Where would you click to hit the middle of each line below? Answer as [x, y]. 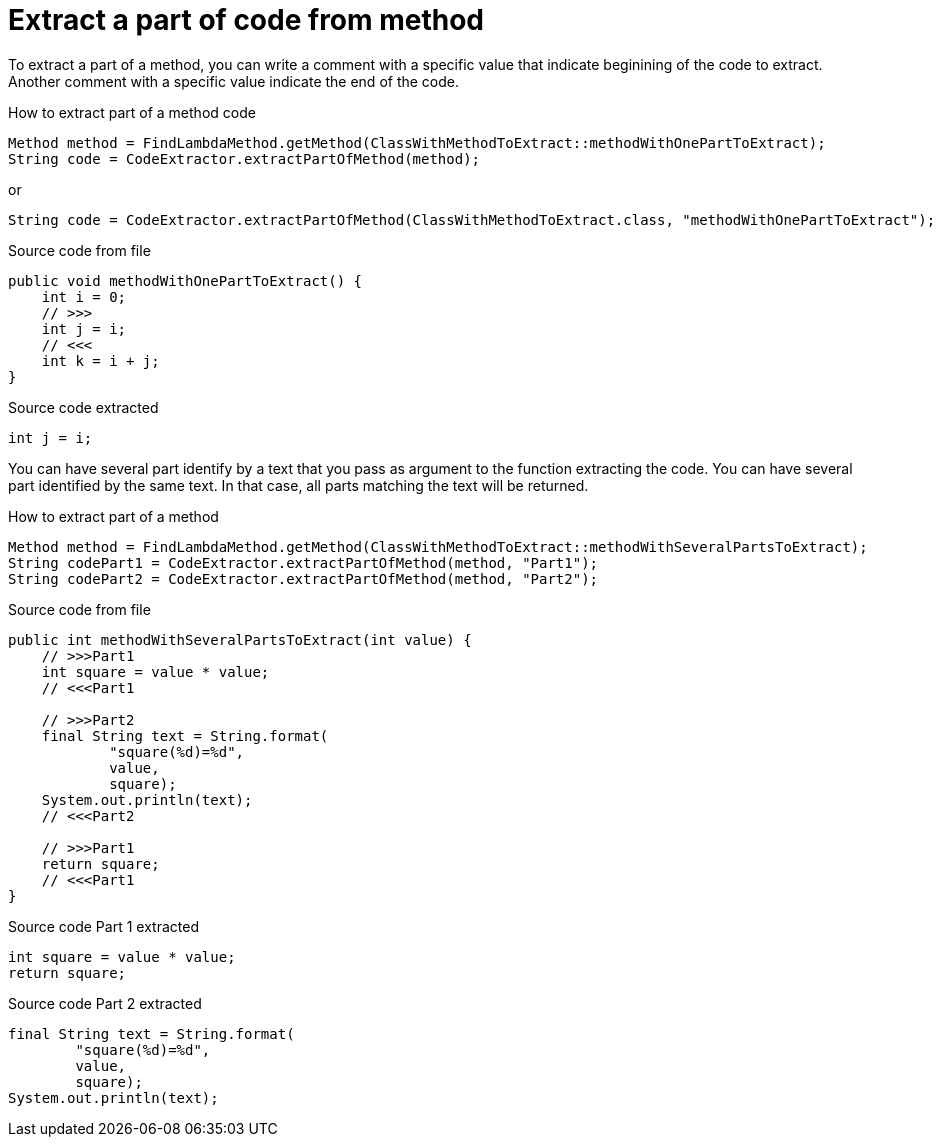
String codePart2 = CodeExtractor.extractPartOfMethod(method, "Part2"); [303, 578]
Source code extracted [83, 407]
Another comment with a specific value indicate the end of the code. [234, 81]
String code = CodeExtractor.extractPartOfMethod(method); [244, 158]
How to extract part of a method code [132, 112]
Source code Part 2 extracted [105, 1003]
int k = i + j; [100, 360]
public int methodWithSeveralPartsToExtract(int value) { [240, 639]
